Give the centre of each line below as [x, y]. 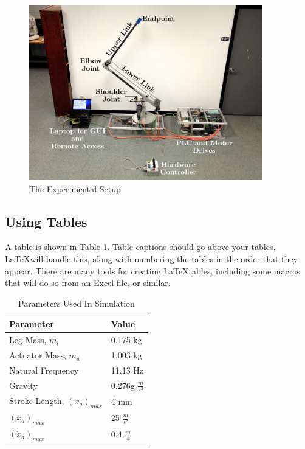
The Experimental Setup [75, 188]
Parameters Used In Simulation [77, 303]
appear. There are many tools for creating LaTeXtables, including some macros [152, 270]
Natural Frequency [44, 370]
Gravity [23, 385]
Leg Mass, [28, 340]
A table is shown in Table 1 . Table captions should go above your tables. [140, 247]
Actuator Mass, [38, 355]
